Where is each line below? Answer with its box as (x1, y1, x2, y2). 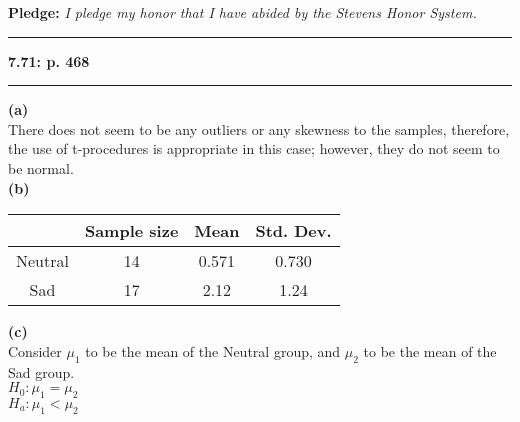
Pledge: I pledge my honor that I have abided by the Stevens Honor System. (8, 2, 477, 22)
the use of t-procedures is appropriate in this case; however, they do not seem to (8, 138, 500, 159)
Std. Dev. (255, 219, 332, 243)
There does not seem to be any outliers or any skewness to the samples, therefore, (8, 118, 510, 139)
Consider (8, 340, 62, 361)
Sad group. (8, 361, 75, 382)
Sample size (84, 219, 179, 243)
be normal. (8, 157, 74, 178)
